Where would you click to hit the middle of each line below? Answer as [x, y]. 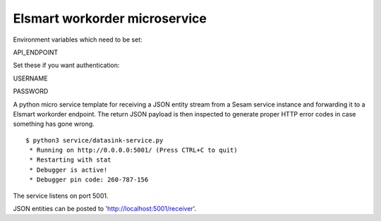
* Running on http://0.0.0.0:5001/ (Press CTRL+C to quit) [133, 150]
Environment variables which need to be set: [78, 40]
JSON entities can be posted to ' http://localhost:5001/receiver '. [105, 209]
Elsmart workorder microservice [110, 18]
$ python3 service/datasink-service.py [95, 140]
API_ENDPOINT [36, 52]
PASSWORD [31, 91]
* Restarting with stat [70, 160]
